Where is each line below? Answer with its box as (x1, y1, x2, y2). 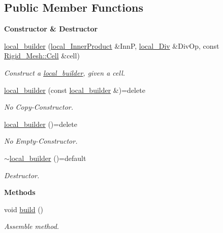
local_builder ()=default (9, 152, 86, 163)
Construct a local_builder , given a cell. (4, 67, 125, 78)
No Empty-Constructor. (4, 136, 78, 146)
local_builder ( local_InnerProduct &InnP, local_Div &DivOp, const (4, 40, 219, 51)
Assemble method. (4, 221, 59, 231)
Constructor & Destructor (4, 23, 98, 34)
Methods (4, 187, 36, 197)
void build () (4, 204, 44, 214)
